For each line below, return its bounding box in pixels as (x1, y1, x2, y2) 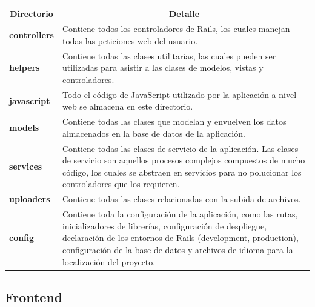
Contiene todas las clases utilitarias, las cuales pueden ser (62, 49, 276, 62)
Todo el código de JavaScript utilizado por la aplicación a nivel (62, 88, 297, 101)
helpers (9, 61, 40, 74)
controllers (9, 28, 54, 41)
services (9, 160, 42, 173)
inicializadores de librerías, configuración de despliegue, (62, 219, 267, 232)
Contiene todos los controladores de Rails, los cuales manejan (62, 22, 290, 35)
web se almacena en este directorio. (62, 100, 193, 113)
